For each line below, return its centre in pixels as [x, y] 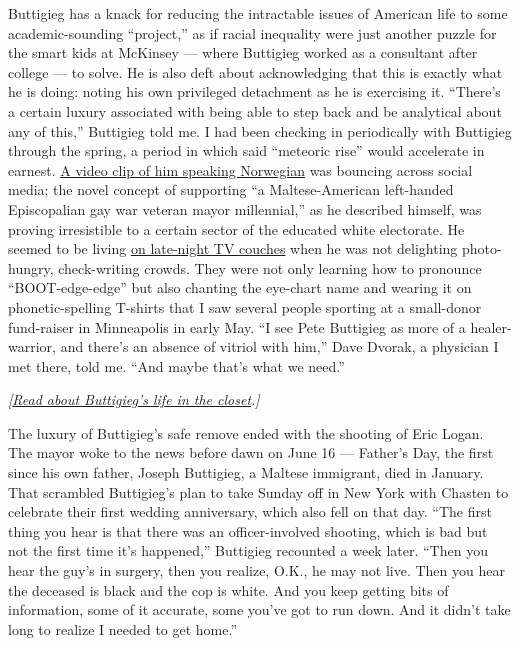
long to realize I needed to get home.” [123, 628]
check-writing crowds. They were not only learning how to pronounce [270, 267]
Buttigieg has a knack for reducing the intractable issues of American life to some [258, 13]
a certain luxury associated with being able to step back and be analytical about [255, 110]
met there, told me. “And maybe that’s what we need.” [176, 365]
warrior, [32, 346]
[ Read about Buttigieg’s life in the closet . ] [134, 399]
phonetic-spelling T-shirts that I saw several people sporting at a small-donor [245, 306]
